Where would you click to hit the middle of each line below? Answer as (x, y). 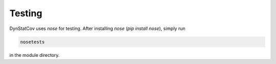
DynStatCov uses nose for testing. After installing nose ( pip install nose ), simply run (97, 28)
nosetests (32, 42)
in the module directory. (34, 55)
